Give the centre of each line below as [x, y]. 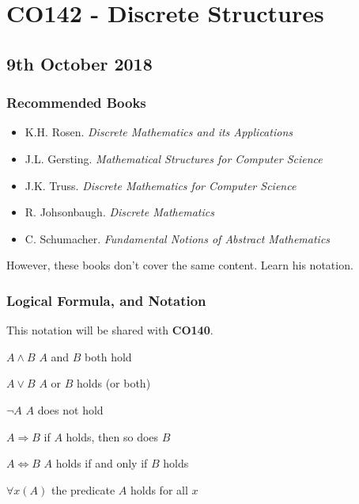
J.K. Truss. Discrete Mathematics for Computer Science [161, 185]
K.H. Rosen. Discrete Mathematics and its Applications [159, 132]
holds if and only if [102, 463]
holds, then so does [112, 436]
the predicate [83, 489]
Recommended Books [76, 103]
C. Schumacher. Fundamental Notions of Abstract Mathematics [178, 238]
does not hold [70, 409]
